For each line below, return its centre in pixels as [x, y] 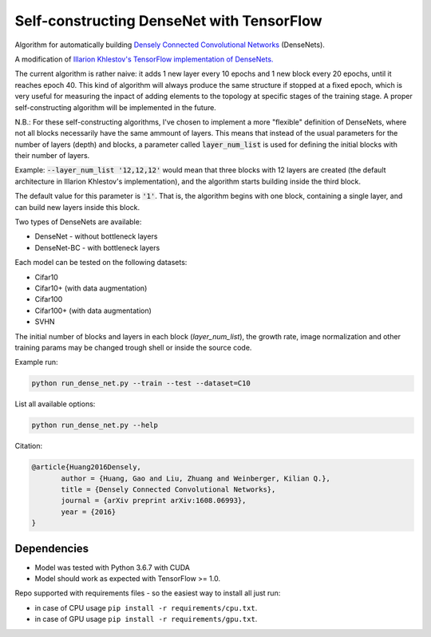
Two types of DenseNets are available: [78, 222]
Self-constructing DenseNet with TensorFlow [168, 21]
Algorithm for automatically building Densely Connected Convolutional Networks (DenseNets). [170, 45]
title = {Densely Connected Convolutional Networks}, [168, 490]
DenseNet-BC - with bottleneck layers [97, 247]
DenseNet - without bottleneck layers [96, 236]
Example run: [37, 362]
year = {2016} [89, 512]
